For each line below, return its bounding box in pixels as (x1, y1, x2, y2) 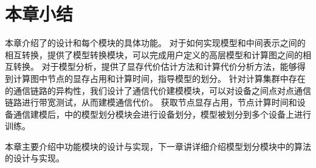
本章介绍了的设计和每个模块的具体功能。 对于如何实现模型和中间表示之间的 (5, 36, 306, 49)
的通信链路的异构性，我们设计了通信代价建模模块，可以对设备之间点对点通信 (5, 84, 311, 96)
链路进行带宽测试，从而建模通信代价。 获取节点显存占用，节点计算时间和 (5, 96, 297, 109)
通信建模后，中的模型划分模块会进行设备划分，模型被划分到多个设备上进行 (13, 107, 311, 120)
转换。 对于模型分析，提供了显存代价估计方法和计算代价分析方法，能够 (13, 60, 297, 73)
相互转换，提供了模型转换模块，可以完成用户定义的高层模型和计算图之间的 (5, 48, 303, 61)
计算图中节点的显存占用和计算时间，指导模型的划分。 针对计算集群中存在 (13, 72, 306, 84)
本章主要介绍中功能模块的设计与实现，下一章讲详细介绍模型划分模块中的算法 (5, 139, 311, 152)
